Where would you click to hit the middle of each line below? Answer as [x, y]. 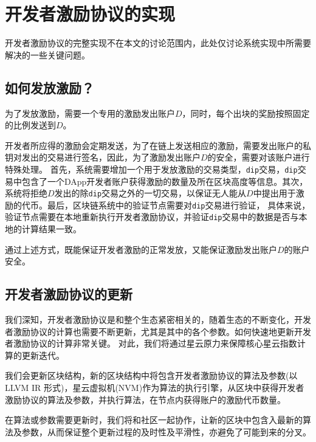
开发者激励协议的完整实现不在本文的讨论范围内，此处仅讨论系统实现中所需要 [158, 43]
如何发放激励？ [50, 87]
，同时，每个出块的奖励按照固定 [246, 113]
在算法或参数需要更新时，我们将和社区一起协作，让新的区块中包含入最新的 [154, 420]
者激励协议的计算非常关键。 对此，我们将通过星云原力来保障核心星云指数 [151, 343]
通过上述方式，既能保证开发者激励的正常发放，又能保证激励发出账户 [141, 249]
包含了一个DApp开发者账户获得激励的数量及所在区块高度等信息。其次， [165, 181]
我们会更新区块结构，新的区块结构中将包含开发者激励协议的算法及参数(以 [151, 375]
